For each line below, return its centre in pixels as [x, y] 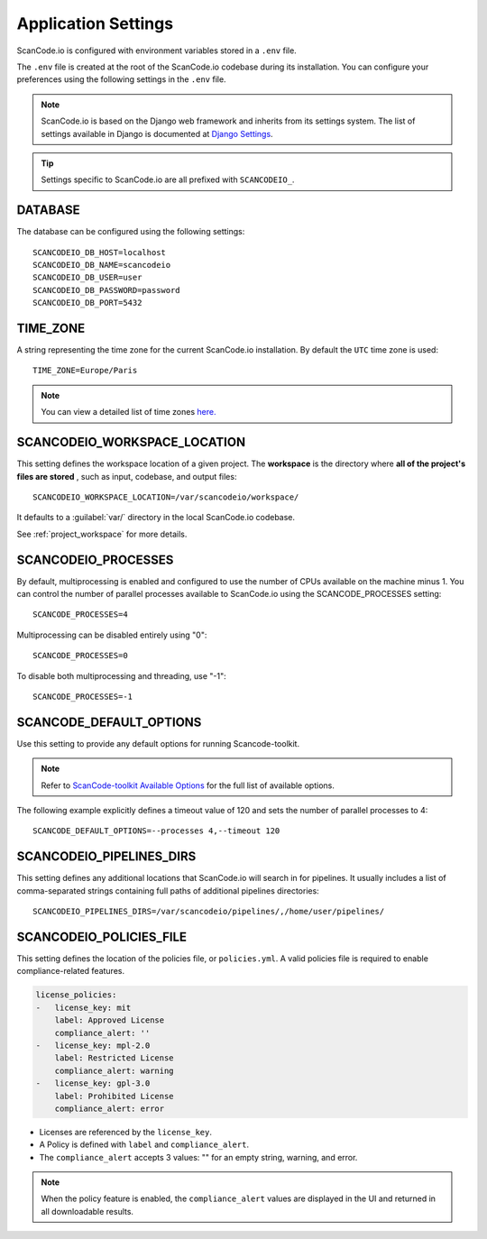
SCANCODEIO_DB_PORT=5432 [87, 303]
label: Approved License [110, 1020]
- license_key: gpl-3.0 [93, 1083]
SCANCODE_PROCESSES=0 [80, 656]
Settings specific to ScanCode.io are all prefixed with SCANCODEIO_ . [168, 179]
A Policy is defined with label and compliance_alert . [144, 1144]
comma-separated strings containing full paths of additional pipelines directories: [168, 890]
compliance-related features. [71, 971]
